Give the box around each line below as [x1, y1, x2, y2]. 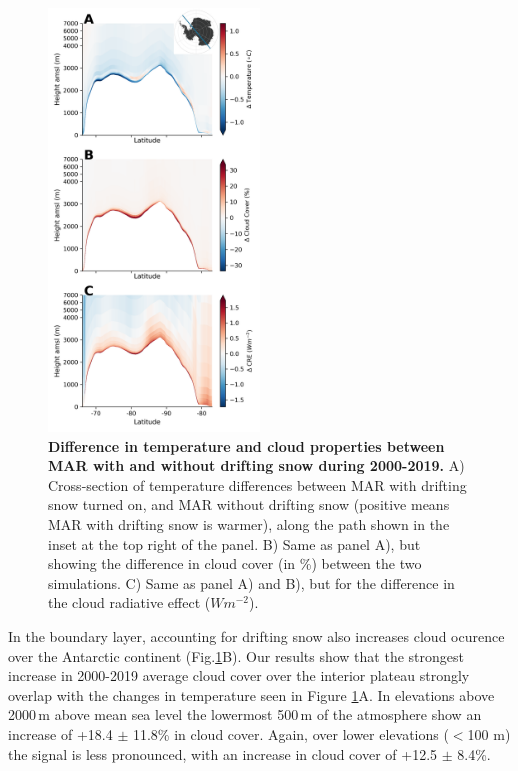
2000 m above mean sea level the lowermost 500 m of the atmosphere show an [8, 704, 482, 725]
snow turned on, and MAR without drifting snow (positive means [48, 494, 450, 515]
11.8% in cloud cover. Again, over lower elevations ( [132, 723, 449, 744]
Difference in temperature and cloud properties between [48, 435, 445, 456]
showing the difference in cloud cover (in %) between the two [48, 553, 422, 574]
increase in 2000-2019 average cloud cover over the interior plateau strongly [8, 665, 470, 686]
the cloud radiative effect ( [48, 592, 211, 613]
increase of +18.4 [8, 723, 113, 744]
